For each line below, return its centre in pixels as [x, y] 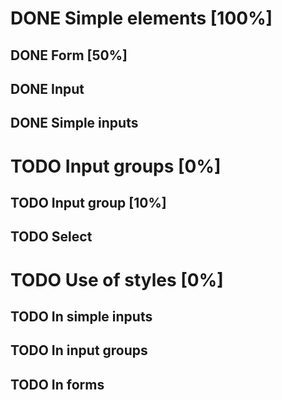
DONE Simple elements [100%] [141, 18]
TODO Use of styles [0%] [117, 279]
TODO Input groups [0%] [116, 166]
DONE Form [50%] [69, 55]
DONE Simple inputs [74, 123]
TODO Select [51, 237]
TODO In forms [57, 384]
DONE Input [47, 88]
